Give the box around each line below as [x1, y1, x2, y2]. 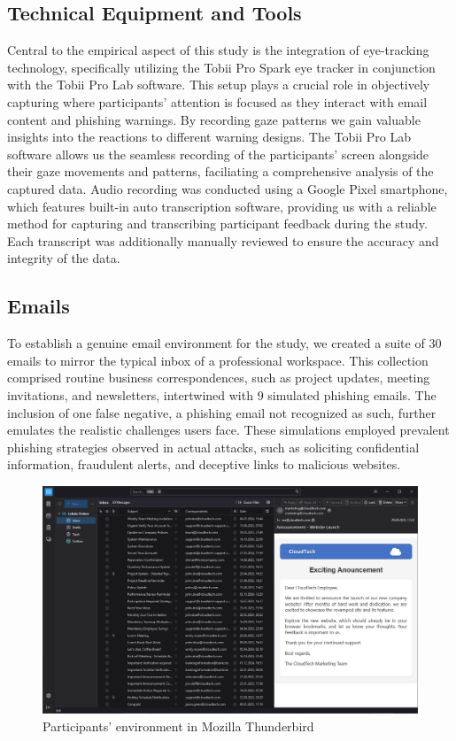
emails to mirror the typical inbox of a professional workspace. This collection [7, 351, 429, 369]
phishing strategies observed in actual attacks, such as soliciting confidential [7, 437, 420, 456]
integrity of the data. [7, 249, 120, 267]
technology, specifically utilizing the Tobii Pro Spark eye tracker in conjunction [7, 58, 436, 76]
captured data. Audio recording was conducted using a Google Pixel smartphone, [7, 179, 448, 197]
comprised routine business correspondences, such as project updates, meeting [7, 368, 430, 387]
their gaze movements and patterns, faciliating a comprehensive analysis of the [7, 162, 434, 181]
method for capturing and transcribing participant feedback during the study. [7, 214, 428, 233]
